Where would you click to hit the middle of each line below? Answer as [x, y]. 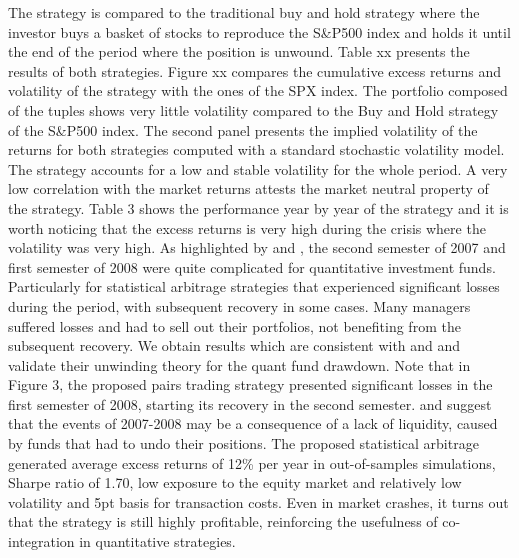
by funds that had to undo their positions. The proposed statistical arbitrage [243, 443]
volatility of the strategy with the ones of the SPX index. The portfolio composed [258, 90]
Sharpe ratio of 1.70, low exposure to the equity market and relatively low [235, 482]
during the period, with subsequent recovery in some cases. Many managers [239, 305]
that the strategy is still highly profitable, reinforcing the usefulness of [223, 521]
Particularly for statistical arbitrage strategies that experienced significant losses [254, 286]
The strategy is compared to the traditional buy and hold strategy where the [244, 12]
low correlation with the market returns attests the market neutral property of [248, 188]
